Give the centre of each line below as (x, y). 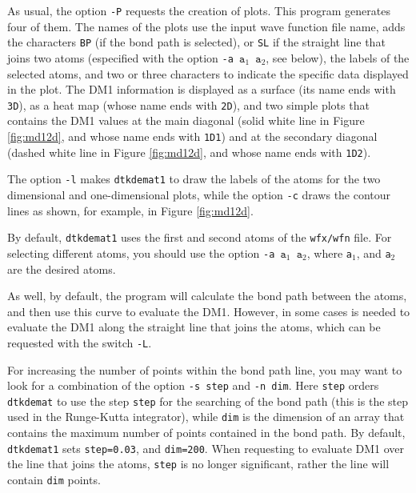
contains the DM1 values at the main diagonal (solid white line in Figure (186, 120)
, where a (329, 253)
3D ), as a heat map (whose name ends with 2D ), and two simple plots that (188, 104)
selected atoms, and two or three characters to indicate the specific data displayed (208, 73)
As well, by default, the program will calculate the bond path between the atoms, (207, 296)
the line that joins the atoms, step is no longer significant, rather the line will (198, 464)
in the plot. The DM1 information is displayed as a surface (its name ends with (202, 89)
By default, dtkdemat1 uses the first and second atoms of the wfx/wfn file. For (200, 237)
